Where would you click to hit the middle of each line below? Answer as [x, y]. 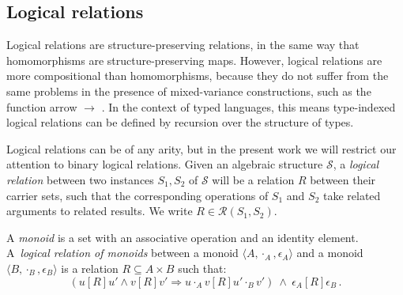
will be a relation [253, 179]
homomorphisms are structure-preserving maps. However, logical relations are [194, 60]
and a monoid [330, 253]
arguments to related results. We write [100, 211]
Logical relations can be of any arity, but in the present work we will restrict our [201, 148]
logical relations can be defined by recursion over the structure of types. [180, 122]
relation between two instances [80, 179]
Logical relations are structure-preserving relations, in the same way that [183, 45]
